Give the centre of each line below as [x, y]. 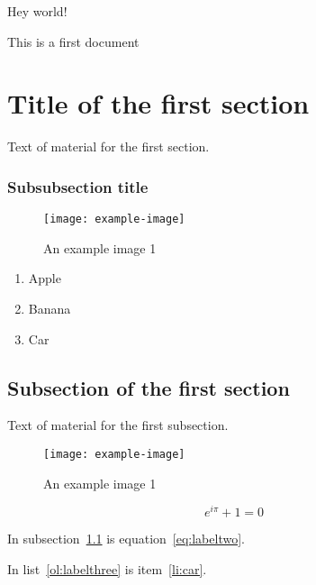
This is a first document [73, 41]
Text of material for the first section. [108, 146]
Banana [50, 308]
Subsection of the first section [149, 387]
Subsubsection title [78, 186]
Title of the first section [158, 103]
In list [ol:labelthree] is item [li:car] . [107, 568]
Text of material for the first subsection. [118, 425]
